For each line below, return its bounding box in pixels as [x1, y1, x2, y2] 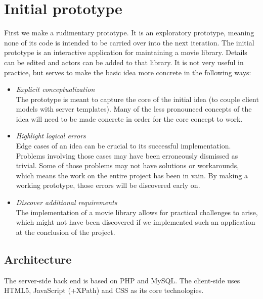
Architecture [4, 251, 72, 267]
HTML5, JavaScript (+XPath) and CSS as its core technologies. [4, 285, 204, 295]
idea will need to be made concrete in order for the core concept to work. [16, 113, 243, 124]
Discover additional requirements [16, 197, 117, 208]
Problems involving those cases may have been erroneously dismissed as [16, 150, 238, 161]
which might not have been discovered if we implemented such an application [16, 217, 255, 227]
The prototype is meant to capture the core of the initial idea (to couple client [16, 93, 259, 104]
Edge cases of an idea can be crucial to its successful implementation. [16, 140, 231, 151]
